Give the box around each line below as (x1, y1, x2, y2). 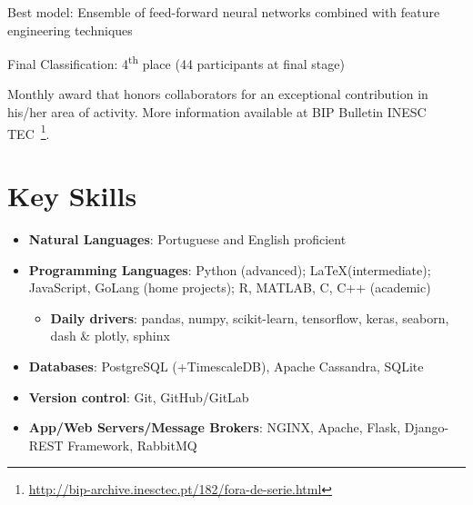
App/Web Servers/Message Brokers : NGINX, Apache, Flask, (28, 418, 401, 437)
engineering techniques (7, 20, 133, 39)
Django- (404, 418, 449, 437)
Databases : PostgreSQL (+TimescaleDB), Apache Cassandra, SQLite (28, 356, 424, 375)
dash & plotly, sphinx (50, 326, 170, 345)
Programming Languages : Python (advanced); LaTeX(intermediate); (28, 260, 431, 279)
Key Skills (7, 177, 137, 214)
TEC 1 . (7, 121, 50, 143)
